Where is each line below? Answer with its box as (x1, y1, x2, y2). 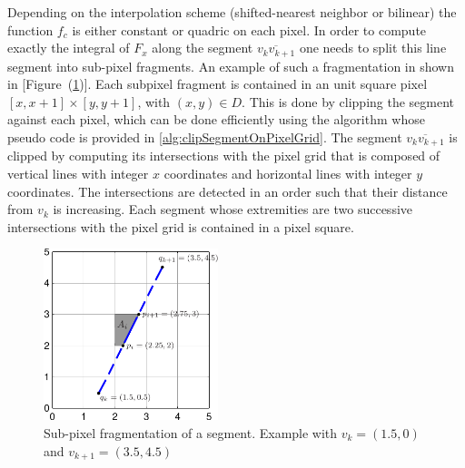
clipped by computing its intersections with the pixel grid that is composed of (7, 146, 440, 165)
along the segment (152, 38, 253, 57)
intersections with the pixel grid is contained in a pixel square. (7, 217, 354, 236)
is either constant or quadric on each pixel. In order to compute (72, 20, 427, 39)
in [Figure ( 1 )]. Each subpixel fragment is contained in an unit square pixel (7, 74, 428, 93)
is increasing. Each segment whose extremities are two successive (53, 200, 412, 219)
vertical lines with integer (7, 164, 149, 183)
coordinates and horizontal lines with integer (163, 164, 412, 183)
